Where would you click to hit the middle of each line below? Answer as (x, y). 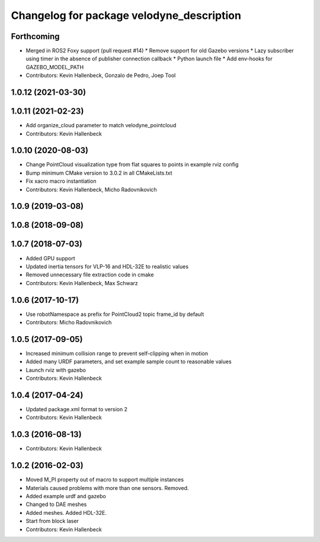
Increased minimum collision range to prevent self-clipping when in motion (117, 353)
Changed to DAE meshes (56, 504)
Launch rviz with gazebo (56, 370)
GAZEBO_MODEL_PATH (55, 67)
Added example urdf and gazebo (66, 496)
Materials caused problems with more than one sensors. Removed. (107, 488)
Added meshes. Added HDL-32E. (66, 512)
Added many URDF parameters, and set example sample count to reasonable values (129, 362)
